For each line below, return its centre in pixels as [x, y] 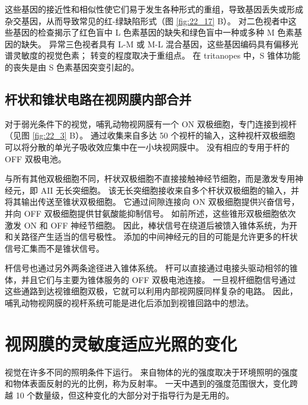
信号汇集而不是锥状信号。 [54, 248]
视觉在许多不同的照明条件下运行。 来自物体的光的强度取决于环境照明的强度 [151, 372]
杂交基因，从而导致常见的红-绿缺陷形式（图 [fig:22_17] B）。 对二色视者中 [147, 20]
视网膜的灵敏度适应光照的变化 [121, 343]
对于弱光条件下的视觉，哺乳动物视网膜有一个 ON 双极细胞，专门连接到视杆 [151, 123]
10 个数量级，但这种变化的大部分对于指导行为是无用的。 [125, 395]
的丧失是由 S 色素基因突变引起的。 [72, 67]
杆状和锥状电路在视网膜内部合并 [98, 99]
